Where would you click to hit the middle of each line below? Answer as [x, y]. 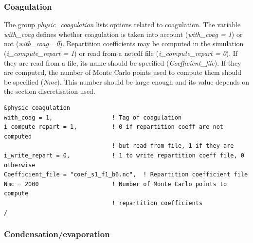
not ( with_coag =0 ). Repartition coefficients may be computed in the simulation [124, 43]
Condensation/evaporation [57, 234]
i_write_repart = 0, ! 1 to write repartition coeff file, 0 [124, 155]
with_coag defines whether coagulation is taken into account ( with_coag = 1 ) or [123, 34]
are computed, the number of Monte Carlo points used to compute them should [123, 72]
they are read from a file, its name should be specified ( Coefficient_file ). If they [123, 62]
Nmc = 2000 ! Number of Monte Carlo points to [116, 184]
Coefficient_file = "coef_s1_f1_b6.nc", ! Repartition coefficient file [126, 175]
